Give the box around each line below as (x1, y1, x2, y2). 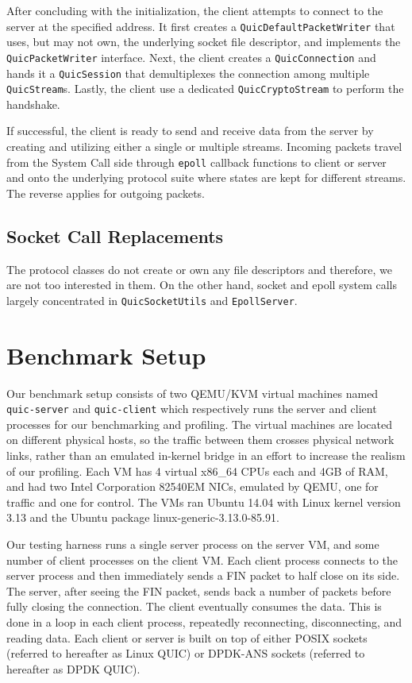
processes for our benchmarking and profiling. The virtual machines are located (6, 415, 392, 432)
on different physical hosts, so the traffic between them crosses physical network (6, 431, 395, 448)
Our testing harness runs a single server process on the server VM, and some (6, 536, 379, 553)
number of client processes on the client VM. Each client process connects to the (6, 551, 399, 568)
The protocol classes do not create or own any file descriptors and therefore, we (6, 260, 392, 277)
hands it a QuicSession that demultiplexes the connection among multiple (6, 64, 370, 81)
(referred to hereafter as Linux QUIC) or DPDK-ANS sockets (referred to (6, 645, 365, 662)
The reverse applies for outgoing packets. (6, 184, 205, 201)
